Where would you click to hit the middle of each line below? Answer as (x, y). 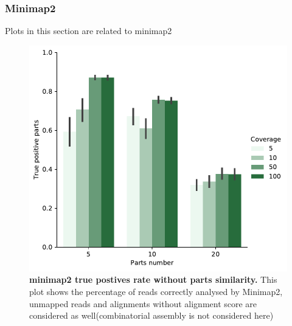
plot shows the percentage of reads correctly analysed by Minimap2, (156, 291)
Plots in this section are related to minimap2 (89, 31)
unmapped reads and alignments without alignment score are (143, 303)
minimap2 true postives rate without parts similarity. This (153, 279)
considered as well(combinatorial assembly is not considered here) (151, 315)
